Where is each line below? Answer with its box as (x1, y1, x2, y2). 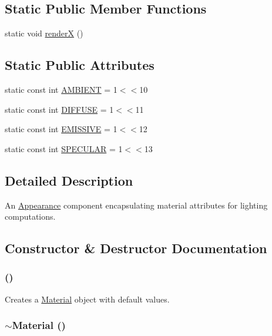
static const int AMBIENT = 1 (5, 83, 117, 95)
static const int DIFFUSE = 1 (5, 103, 114, 115)
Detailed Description (5, 171, 133, 189)
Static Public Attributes (5, 56, 155, 74)
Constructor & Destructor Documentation (5, 239, 267, 257)
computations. (5, 210, 56, 223)
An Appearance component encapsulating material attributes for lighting (5, 199, 268, 211)
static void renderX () (5, 27, 83, 39)
